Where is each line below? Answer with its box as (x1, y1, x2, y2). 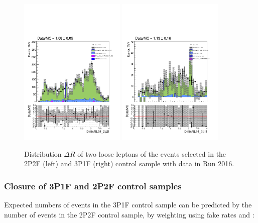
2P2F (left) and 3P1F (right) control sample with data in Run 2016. (24, 158, 234, 169)
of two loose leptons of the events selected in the (77, 148, 226, 159)
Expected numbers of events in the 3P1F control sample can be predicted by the (4, 199, 252, 209)
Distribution (24, 148, 62, 159)
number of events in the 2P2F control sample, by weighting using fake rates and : (4, 209, 254, 219)
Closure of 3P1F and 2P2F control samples (4, 179, 182, 192)
